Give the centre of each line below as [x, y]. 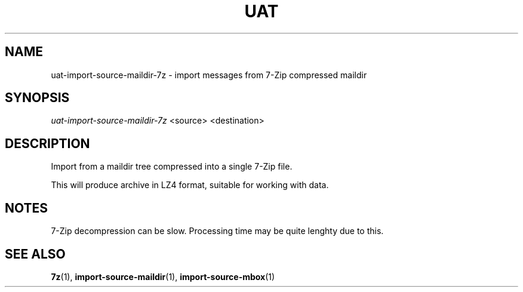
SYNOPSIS [37, 98]
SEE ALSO [35, 254]
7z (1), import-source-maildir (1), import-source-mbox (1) [163, 276]
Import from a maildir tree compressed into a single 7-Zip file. [172, 167]
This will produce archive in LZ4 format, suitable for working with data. [190, 185]
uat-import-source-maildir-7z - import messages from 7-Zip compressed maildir [209, 75]
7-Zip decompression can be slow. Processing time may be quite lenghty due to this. [217, 231]
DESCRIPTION [47, 143]
